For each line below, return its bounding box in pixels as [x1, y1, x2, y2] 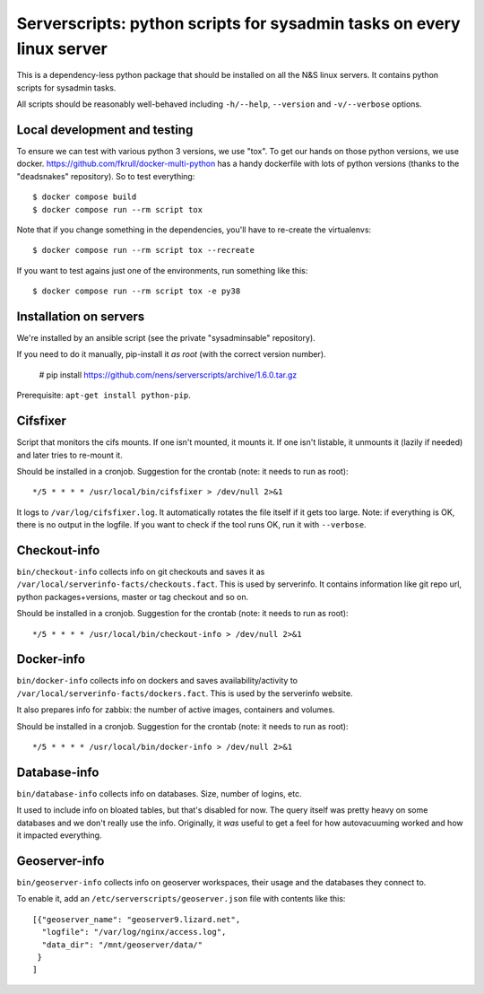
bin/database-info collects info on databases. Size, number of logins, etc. [16, 788, 302, 798]
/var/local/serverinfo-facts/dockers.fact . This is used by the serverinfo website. [16, 687, 353, 699]
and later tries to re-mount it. [16, 449, 123, 460]
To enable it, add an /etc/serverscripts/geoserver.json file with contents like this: [16, 894, 346, 904]
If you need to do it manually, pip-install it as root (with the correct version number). [16, 349, 326, 360]
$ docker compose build [32, 192, 137, 202]
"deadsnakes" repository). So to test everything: [16, 170, 195, 181]
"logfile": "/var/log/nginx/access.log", [41, 927, 227, 937]
